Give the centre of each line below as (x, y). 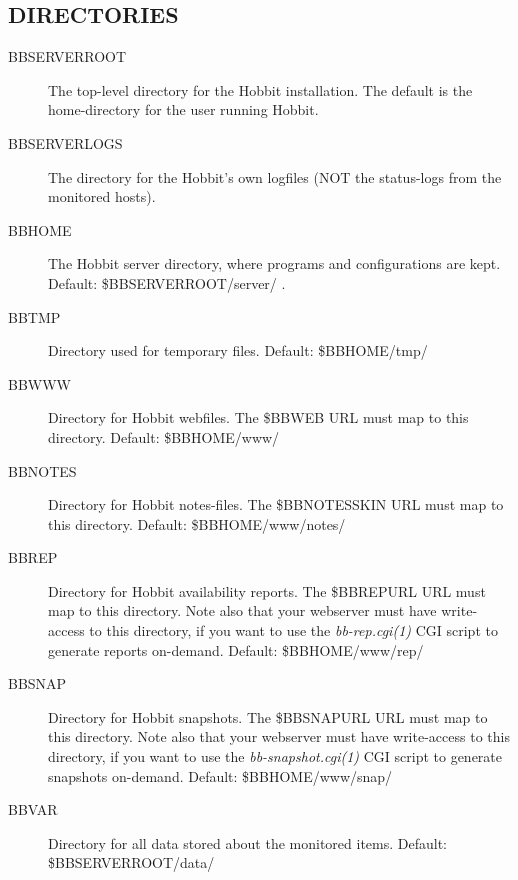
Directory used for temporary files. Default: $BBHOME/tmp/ (238, 350)
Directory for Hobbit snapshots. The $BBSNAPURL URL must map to (268, 716)
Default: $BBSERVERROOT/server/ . (167, 282)
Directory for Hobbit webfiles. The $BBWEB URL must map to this (258, 417)
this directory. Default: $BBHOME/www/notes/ (197, 523)
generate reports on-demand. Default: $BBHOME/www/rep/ (236, 649)
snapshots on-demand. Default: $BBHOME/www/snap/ (220, 775)
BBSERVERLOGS (65, 142)
